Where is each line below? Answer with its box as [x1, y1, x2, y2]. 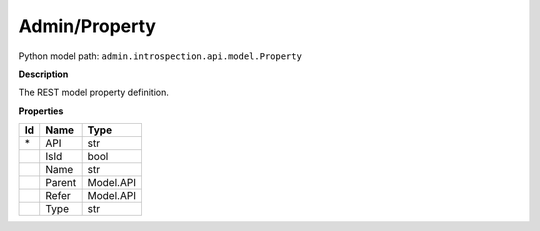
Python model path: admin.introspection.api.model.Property [18, 50, 302, 62]
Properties [18, 105, 64, 117]
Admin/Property [18, 15, 157, 37]
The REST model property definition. [18, 86, 169, 99]
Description [18, 68, 69, 80]
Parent [45, 176, 77, 190]
